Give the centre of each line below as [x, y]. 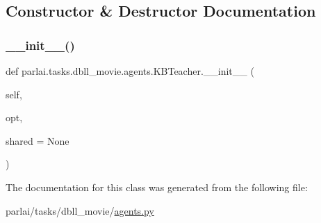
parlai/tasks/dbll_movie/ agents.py [80, 210]
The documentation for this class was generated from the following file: [157, 187]
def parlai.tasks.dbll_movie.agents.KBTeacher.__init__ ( [130, 71]
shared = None [38, 140]
